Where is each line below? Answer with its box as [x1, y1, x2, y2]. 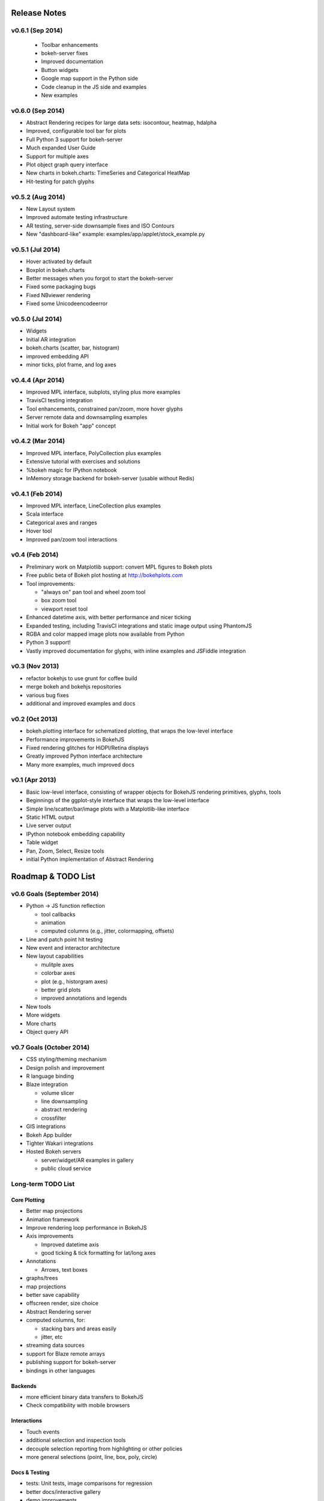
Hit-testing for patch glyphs [26, 178, 95, 185]
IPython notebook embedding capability [26, 830, 125, 838]
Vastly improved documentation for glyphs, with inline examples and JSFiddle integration [26, 647, 246, 654]
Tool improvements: [26, 580, 75, 587]
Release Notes [11, 8, 67, 18]
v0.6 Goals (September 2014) [11, 889, 99, 898]
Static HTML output [26, 814, 75, 821]
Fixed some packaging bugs [26, 283, 96, 291]
